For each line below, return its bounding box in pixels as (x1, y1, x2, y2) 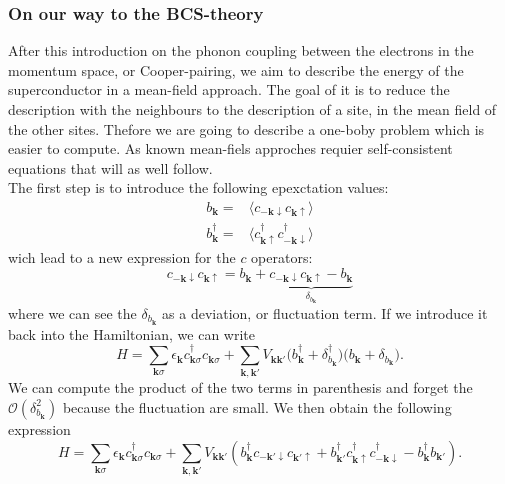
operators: (251, 247, 313, 268)
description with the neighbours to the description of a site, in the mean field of (8, 99, 497, 119)
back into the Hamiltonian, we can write (8, 323, 255, 344)
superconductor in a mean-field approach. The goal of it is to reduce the (8, 79, 450, 100)
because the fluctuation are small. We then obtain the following (62, 396, 452, 417)
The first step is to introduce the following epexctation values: (8, 177, 389, 198)
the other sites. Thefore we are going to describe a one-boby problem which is (8, 118, 485, 139)
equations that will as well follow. (8, 157, 213, 178)
